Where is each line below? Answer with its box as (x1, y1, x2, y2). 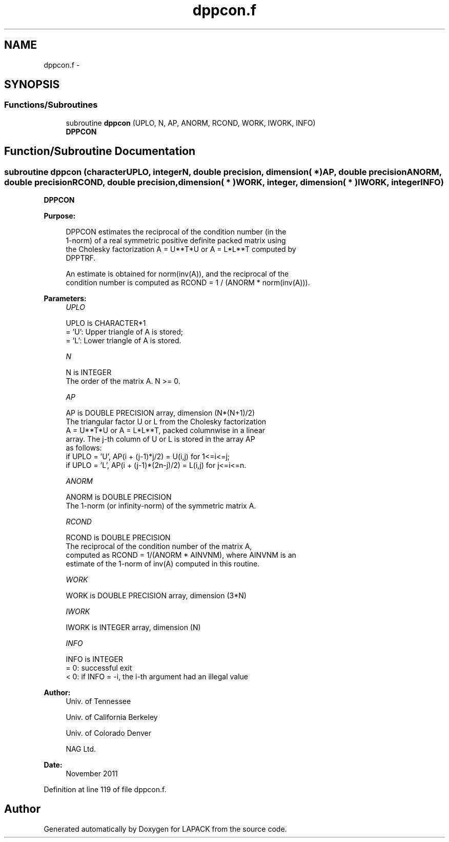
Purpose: (44, 211, 76, 221)
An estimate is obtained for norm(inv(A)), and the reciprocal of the (66, 269, 289, 279)
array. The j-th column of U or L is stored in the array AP (66, 435, 255, 444)
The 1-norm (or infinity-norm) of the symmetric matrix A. (66, 501, 256, 511)
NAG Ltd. (66, 745, 96, 754)
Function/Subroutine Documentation (4, 145, 196, 158)
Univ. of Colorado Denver (66, 729, 152, 738)
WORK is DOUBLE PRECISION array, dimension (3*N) (66, 591, 247, 600)
